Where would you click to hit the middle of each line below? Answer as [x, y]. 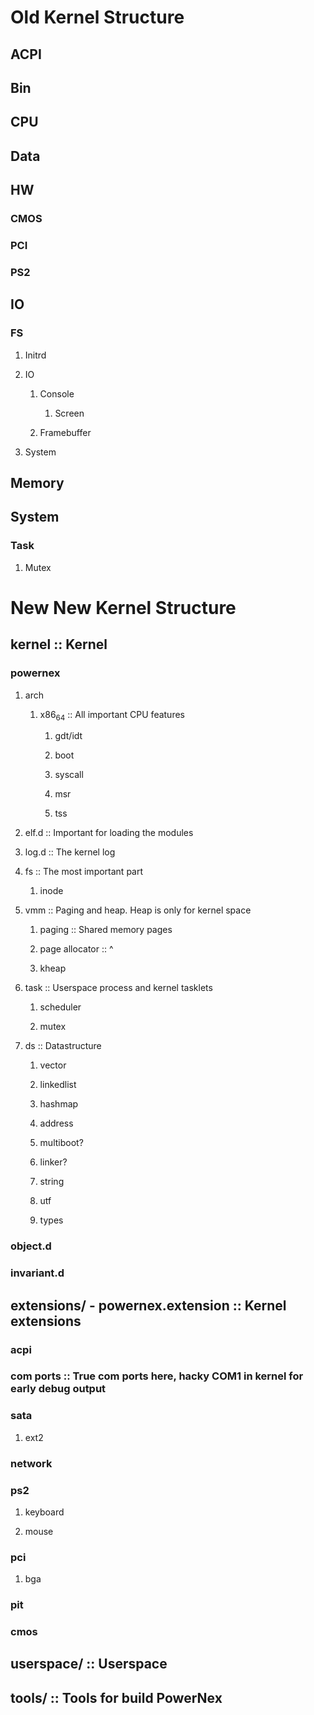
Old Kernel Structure [97, 17]
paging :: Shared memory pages [106, 930]
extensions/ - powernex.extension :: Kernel [148, 1305]
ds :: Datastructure [63, 1046]
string [52, 1182]
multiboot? [61, 1143]
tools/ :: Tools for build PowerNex [116, 1697]
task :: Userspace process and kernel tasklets [118, 988]
